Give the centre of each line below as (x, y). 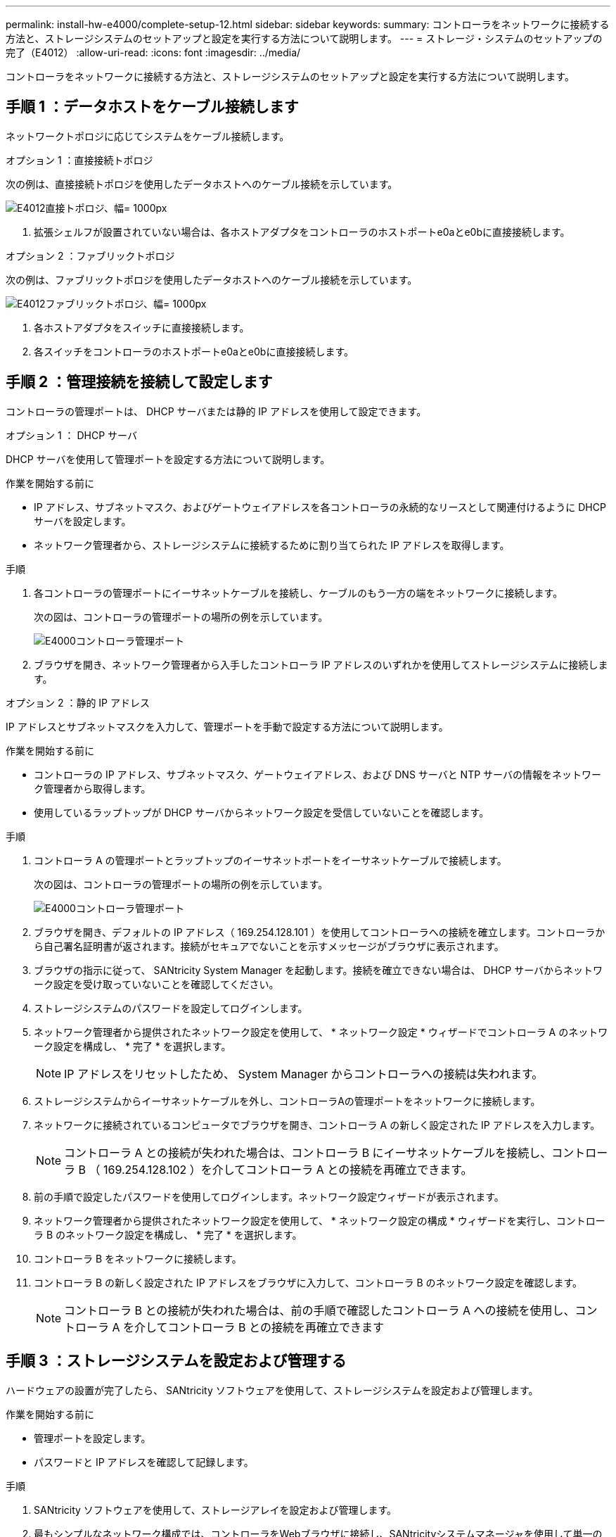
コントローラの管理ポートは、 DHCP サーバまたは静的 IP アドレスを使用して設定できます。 (216, 411)
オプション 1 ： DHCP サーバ (71, 435)
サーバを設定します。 (83, 521)
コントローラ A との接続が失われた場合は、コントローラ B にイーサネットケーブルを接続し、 (308, 1152)
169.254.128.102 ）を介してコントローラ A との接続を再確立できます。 (288, 1169)
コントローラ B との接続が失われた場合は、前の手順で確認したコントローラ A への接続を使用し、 (320, 1310)
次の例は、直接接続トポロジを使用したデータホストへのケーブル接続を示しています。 (202, 184)
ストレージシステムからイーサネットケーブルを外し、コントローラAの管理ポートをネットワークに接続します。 (287, 1101)
